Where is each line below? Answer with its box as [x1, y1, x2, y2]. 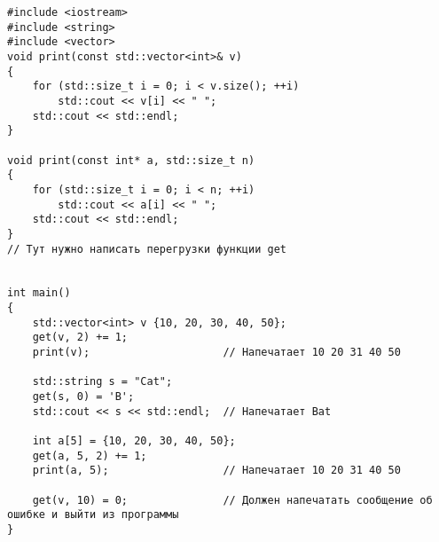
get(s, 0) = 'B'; [32, 390, 135, 404]
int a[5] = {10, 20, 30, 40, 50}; [32, 435, 236, 448]
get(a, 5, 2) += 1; [32, 449, 147, 462]
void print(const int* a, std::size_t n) [7, 153, 255, 167]
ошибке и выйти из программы [7, 508, 179, 522]
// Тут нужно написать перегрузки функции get [7, 242, 286, 255]
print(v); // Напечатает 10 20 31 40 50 [32, 346, 401, 359]
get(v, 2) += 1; [32, 331, 129, 344]
